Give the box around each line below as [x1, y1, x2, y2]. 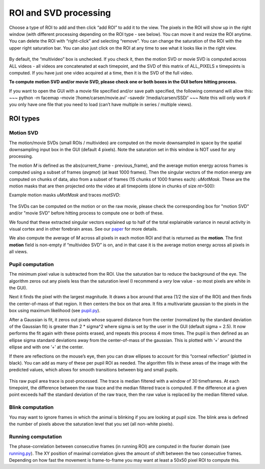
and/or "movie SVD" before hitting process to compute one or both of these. [9, 210, 164, 216]
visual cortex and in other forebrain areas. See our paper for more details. [9, 226, 158, 232]
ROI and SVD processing [9, 7, 111, 18]
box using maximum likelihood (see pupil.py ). [9, 308, 101, 313]
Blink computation [9, 404, 54, 411]
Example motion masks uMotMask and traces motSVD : [9, 192, 121, 198]
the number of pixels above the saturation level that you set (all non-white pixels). [9, 421, 174, 427]
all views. [9, 249, 28, 255]
